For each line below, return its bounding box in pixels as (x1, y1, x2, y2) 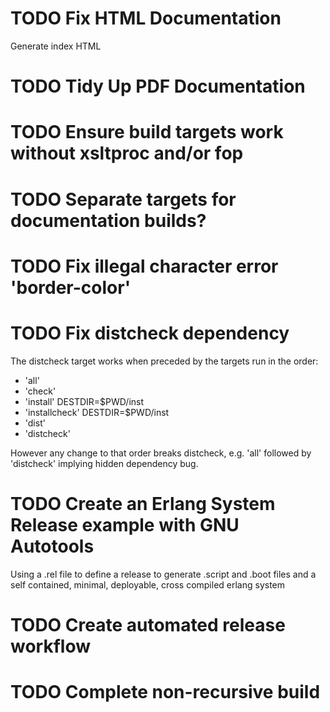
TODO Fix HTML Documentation (10, 7, 282, 30)
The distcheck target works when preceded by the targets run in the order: (10, 355, 319, 367)
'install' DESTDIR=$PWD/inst (24, 395, 145, 407)
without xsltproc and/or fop (10, 142, 244, 165)
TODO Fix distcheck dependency (10, 322, 290, 344)
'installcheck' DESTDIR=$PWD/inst (24, 406, 170, 418)
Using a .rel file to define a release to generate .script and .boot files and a (10, 568, 317, 580)
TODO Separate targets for (10, 188, 237, 211)
